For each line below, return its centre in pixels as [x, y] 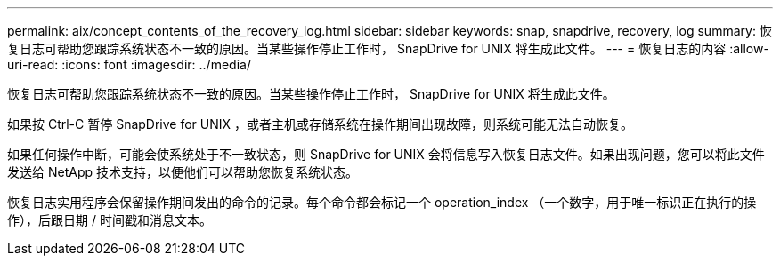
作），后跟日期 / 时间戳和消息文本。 [110, 220]
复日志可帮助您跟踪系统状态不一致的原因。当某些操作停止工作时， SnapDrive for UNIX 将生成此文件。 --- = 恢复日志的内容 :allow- [388, 48]
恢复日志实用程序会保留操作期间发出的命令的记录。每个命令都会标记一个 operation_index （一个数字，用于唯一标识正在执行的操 [382, 202]
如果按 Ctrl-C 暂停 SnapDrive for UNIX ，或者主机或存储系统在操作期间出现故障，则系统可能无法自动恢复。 [321, 124]
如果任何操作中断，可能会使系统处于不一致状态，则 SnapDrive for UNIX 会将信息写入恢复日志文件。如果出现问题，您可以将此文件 [386, 154]
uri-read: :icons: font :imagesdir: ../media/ [129, 64]
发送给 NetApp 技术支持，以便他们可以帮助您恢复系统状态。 [183, 172]
